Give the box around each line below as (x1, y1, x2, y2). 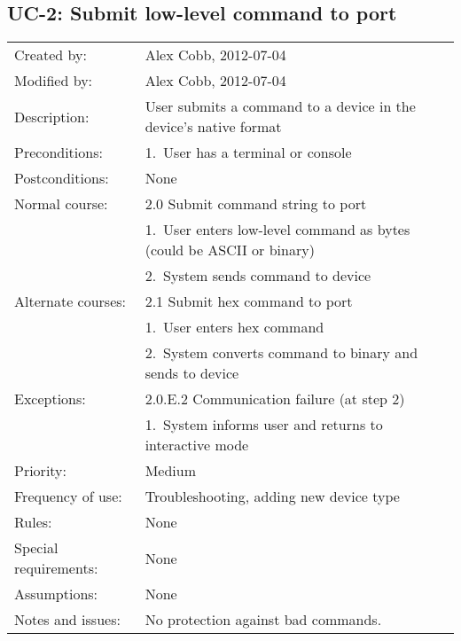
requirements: (14, 558, 98, 579)
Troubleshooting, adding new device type (145, 486, 400, 507)
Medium (145, 460, 197, 481)
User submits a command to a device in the (145, 96, 416, 117)
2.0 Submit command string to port (145, 193, 367, 215)
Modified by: (14, 70, 93, 91)
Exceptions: (14, 388, 86, 410)
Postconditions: (14, 168, 109, 189)
